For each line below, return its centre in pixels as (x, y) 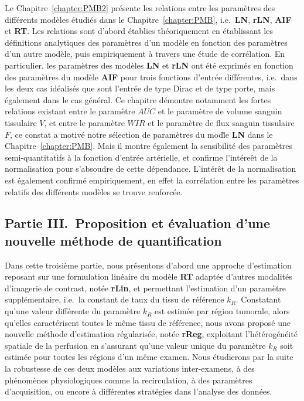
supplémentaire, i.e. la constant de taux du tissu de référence (115, 299)
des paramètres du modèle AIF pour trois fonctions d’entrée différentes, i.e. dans (151, 77)
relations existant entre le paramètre (70, 111)
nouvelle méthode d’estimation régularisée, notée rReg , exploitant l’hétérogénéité (151, 334)
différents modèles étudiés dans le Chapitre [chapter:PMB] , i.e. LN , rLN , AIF (148, 19)
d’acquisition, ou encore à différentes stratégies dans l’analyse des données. (139, 391)
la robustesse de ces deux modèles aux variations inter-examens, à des (130, 368)
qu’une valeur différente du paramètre (73, 311)
